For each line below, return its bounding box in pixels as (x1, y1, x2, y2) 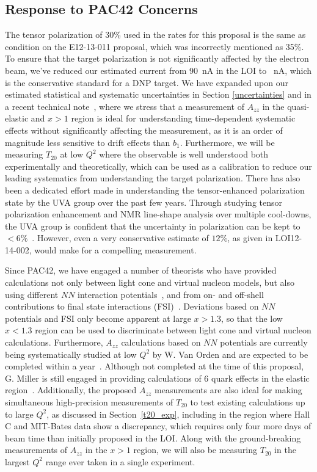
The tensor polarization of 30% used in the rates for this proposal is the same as (5, 28, 306, 41)
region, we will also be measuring (133, 443, 258, 456)
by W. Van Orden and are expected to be (152, 347, 308, 360)
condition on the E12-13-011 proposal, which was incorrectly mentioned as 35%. (5, 40, 304, 53)
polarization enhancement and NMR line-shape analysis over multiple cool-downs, (5, 208, 312, 220)
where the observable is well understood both (99, 148, 269, 161)
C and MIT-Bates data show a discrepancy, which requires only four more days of (5, 419, 312, 432)
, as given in (227, 231, 273, 244)
